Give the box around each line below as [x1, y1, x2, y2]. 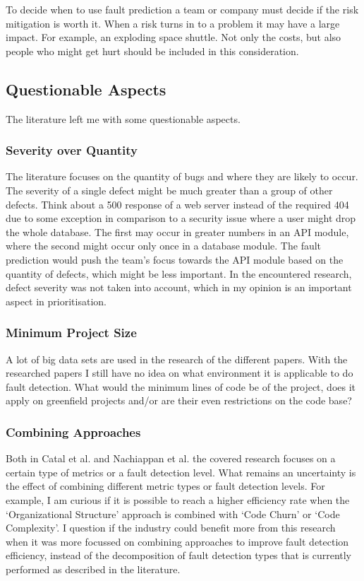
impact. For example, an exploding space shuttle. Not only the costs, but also [6, 30, 341, 45]
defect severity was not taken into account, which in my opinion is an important [6, 280, 352, 295]
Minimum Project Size [6, 324, 137, 341]
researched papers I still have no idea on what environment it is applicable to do [6, 365, 353, 380]
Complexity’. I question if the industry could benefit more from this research [6, 520, 336, 535]
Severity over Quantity [6, 141, 138, 159]
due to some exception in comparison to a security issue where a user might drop [6, 211, 356, 225]
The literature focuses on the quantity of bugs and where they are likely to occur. [6, 169, 358, 184]
